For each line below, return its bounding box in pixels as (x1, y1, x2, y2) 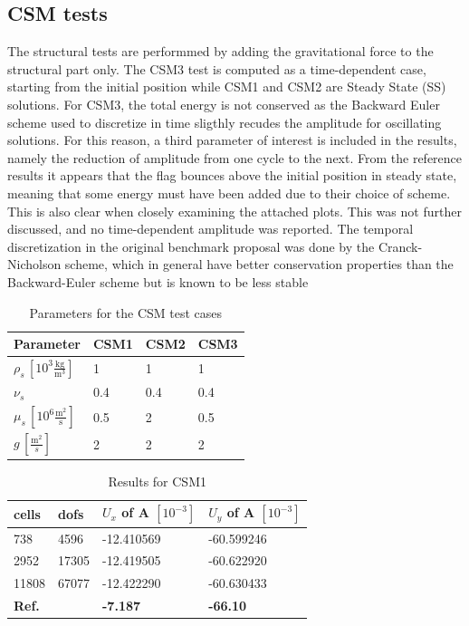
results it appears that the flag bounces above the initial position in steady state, (7, 166, 457, 185)
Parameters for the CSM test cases (29, 303, 223, 322)
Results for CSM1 (108, 471, 206, 490)
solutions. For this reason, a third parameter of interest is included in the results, (7, 130, 457, 149)
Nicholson (7, 255, 62, 274)
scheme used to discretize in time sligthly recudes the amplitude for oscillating (7, 112, 442, 131)
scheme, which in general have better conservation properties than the (64, 255, 454, 274)
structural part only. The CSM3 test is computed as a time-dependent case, (7, 59, 426, 78)
